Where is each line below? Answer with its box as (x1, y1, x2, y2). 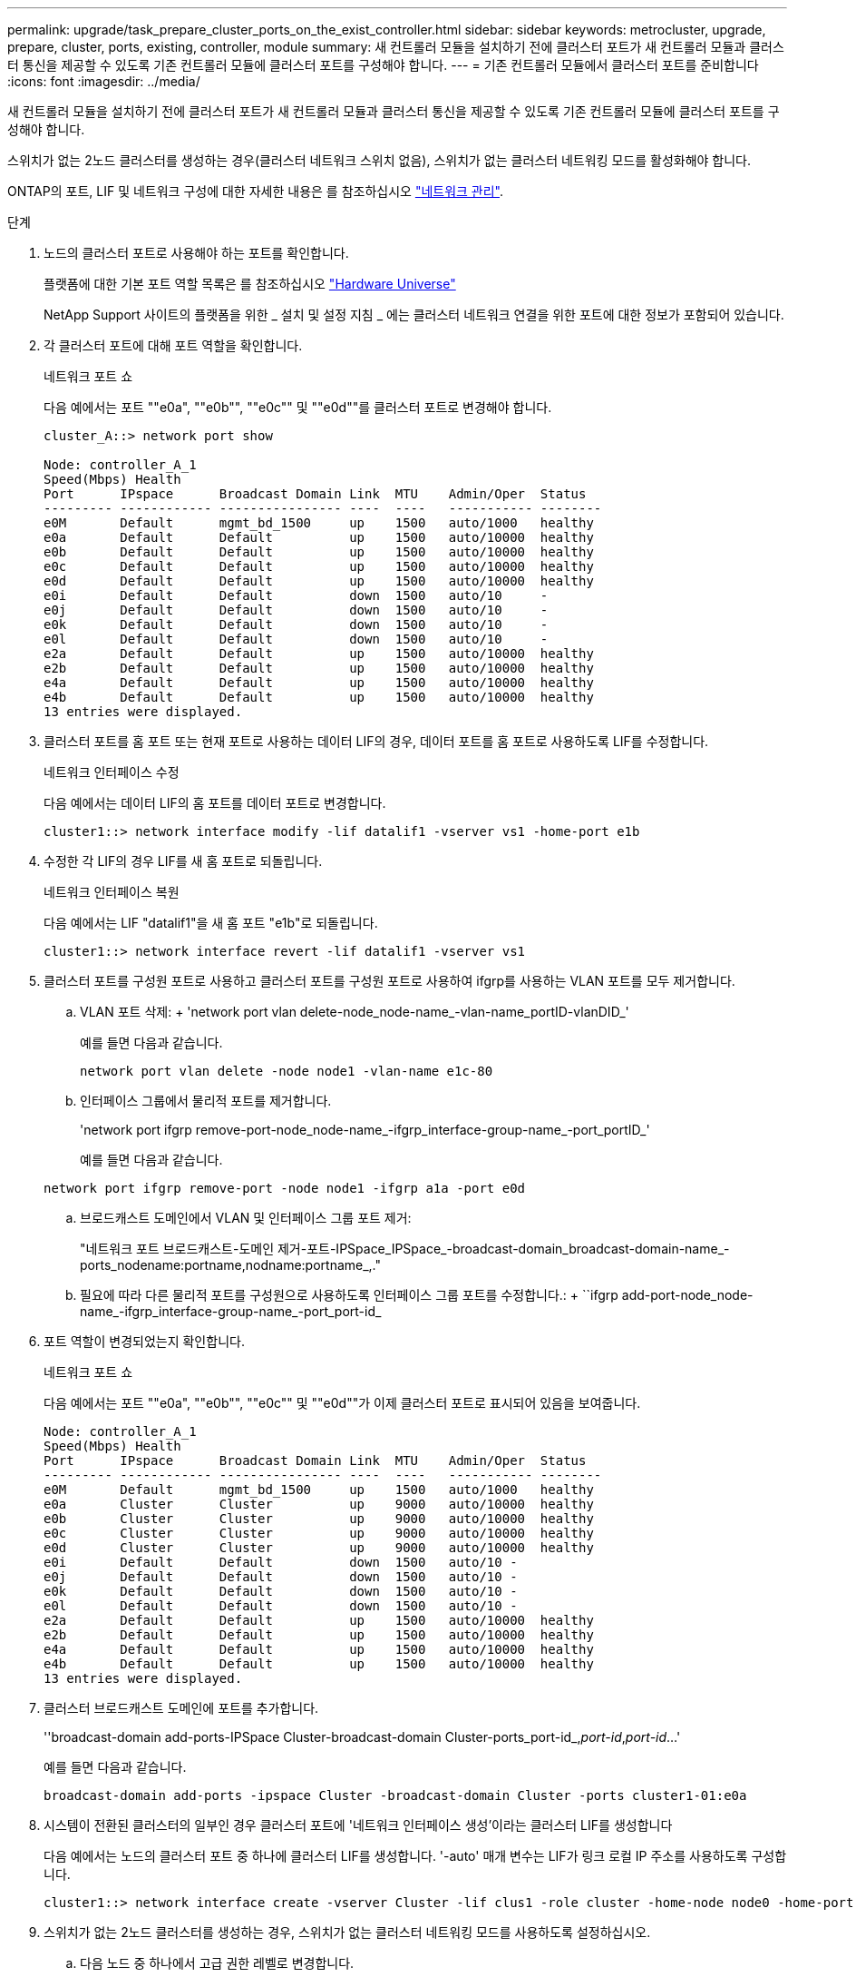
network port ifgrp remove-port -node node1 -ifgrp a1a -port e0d (44, 1181, 526, 1195)
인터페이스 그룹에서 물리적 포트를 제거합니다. (80, 1093, 332, 1108)
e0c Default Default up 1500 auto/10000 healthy (44, 559, 594, 574)
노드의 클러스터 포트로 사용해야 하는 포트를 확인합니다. (44, 245, 349, 261)
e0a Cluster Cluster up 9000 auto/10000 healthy (44, 1497, 594, 1511)
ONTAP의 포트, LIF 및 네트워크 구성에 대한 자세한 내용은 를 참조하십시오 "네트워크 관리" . (7, 183, 504, 199)
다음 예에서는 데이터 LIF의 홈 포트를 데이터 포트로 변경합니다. (44, 795, 386, 811)
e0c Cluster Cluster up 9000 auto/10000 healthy (44, 1526, 594, 1540)
